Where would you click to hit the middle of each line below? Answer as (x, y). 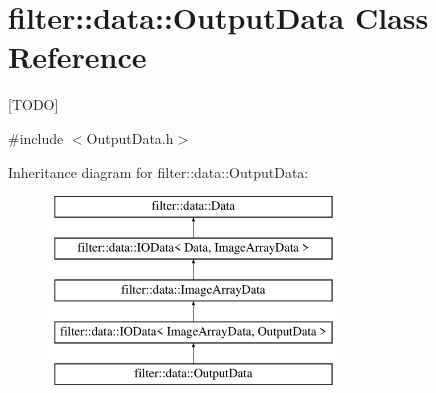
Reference (77, 56)
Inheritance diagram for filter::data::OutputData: (158, 171)
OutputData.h (130, 137)
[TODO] (33, 104)
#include (36, 137)
